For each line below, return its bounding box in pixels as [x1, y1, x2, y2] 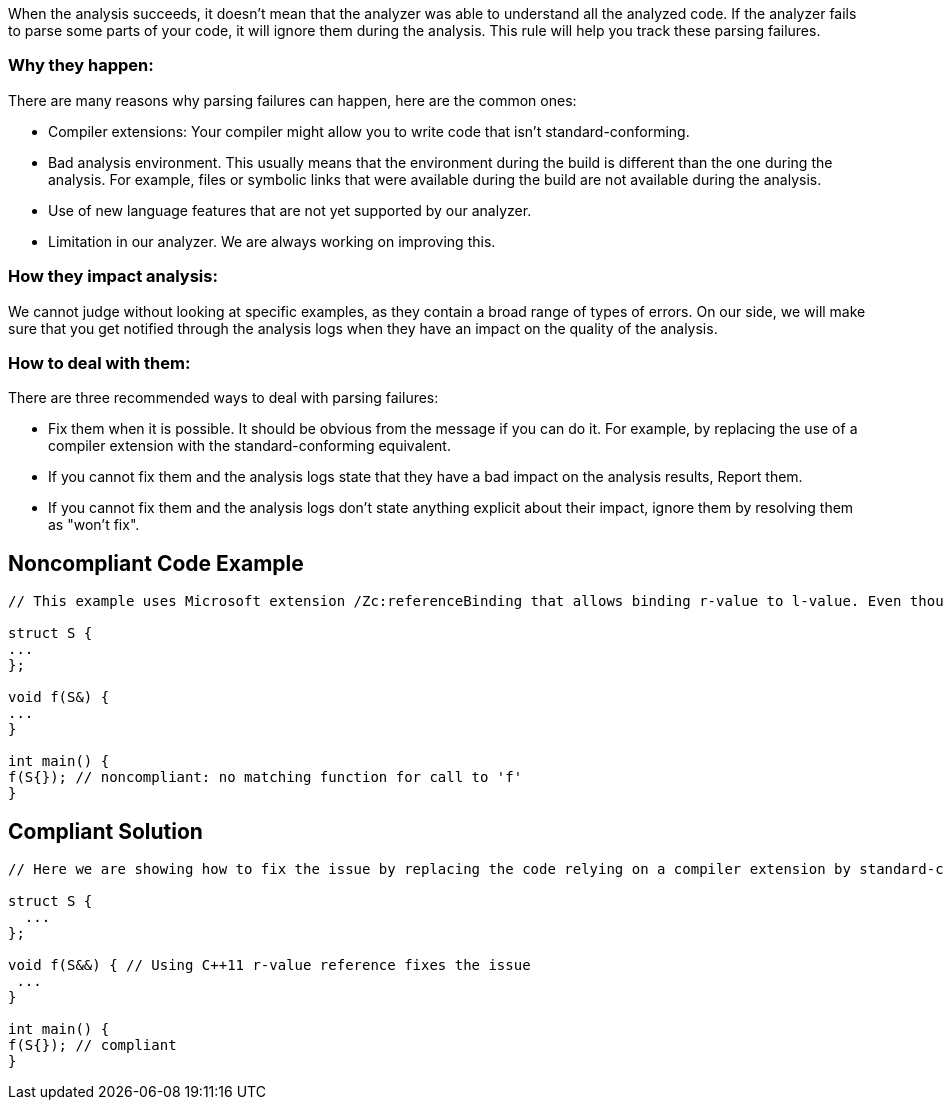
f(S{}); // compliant [8, 1036, 177, 1053]
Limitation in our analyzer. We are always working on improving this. [48, 232, 496, 250]
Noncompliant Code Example [8, 550, 304, 576]
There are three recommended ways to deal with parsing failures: [8, 389, 439, 407]
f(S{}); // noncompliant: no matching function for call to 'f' [8, 769, 523, 786]
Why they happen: [8, 55, 154, 76]
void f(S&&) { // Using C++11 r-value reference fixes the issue [8, 956, 531, 973]
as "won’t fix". [48, 516, 140, 534]
